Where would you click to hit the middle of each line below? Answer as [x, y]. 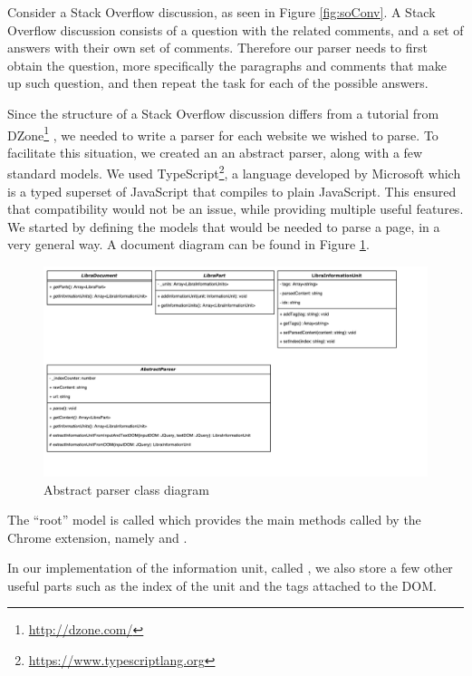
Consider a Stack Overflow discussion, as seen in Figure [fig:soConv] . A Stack [222, 12]
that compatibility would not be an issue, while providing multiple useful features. [236, 209]
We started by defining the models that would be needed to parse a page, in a [224, 226]
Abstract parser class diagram [126, 489]
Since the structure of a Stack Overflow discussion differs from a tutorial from [223, 113]
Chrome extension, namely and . [97, 537]
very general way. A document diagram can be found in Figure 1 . [188, 244]
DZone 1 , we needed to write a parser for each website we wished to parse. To [223, 133]
